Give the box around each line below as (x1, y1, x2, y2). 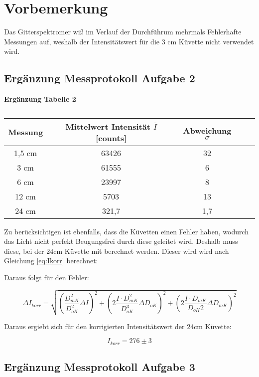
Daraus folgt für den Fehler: (4, 272, 89, 283)
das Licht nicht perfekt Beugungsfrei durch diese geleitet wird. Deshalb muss (4, 236, 238, 246)
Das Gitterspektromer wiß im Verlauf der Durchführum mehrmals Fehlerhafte (4, 26, 242, 37)
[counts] (96, 132, 127, 144)
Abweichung (183, 124, 232, 136)
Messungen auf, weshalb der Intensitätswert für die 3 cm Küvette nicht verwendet (4, 36, 254, 46)
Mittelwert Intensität (65, 120, 150, 132)
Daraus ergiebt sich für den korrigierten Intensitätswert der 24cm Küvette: (4, 321, 232, 331)
